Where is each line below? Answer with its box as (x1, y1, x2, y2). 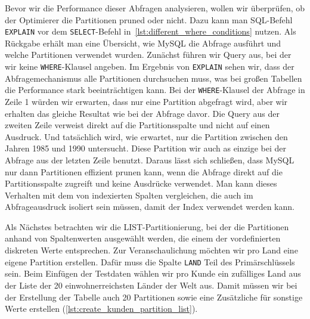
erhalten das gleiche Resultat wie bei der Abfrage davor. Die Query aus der (5, 107, 280, 119)
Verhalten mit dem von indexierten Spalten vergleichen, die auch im (5, 188, 253, 201)
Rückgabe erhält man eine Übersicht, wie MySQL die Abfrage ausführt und (5, 36, 281, 49)
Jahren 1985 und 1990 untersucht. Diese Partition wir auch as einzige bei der (5, 142, 286, 154)
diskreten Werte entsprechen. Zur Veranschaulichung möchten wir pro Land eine (5, 244, 298, 256)
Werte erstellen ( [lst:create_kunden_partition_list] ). (5, 302, 198, 315)
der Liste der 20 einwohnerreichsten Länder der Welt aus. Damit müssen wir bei (5, 278, 297, 291)
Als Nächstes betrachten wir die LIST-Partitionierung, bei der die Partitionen (5, 220, 289, 233)
